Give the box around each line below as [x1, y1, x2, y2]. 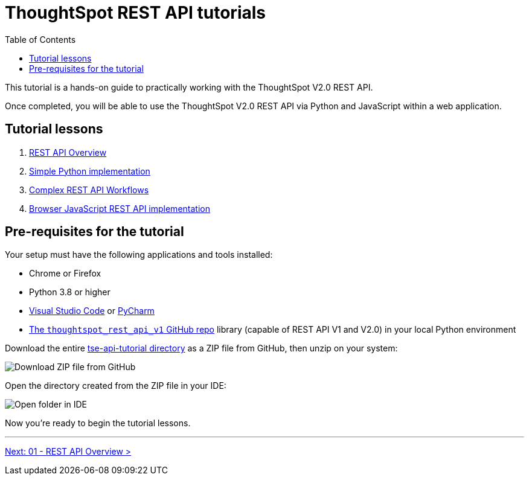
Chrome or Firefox [29, 268, 101, 279]
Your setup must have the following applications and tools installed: [5, 249, 273, 260]
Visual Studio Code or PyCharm [29, 306, 155, 316]
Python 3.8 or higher [29, 287, 111, 298]
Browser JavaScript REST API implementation [29, 203, 210, 214]
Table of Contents [5, 34, 76, 45]
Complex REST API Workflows [29, 184, 149, 195]
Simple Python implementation [29, 165, 150, 176]
